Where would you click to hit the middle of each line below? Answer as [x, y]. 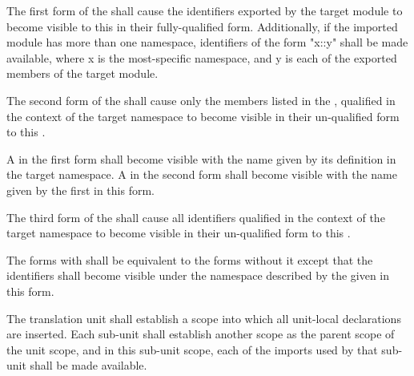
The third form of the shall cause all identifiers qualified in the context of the [196, 217]
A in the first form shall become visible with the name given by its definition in [201, 158]
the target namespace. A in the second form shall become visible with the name [202, 174]
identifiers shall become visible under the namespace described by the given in [198, 275]
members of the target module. [82, 73]
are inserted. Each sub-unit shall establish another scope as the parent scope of [201, 334]
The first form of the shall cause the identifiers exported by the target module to [205, 10]
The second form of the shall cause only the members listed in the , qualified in [201, 100]
